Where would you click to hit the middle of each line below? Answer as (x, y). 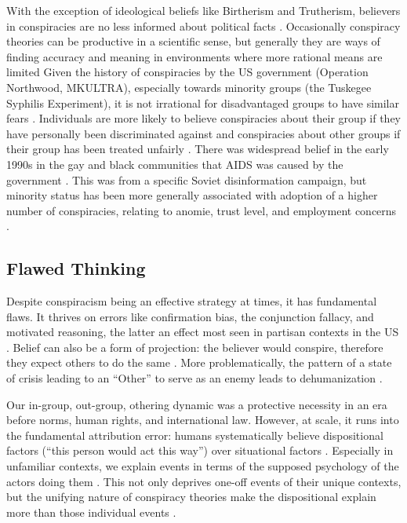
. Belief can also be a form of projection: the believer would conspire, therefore (195, 347)
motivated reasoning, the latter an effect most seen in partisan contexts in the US (203, 332)
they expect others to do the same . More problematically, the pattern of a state (199, 362)
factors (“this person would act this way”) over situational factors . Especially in (200, 450)
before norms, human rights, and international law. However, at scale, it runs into (203, 420)
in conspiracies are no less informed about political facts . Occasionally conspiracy (203, 26)
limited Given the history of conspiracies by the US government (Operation (187, 72)
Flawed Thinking (76, 268)
